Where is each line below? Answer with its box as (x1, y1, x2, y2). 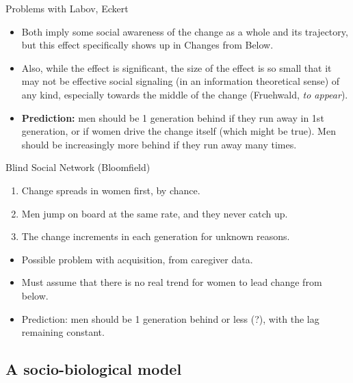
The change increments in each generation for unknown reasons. (21, 229, 290, 243)
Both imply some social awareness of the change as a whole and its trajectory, (21, 24, 348, 38)
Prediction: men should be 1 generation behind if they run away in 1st (21, 110, 324, 124)
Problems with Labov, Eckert (5, 1, 129, 15)
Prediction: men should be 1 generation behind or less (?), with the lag (21, 311, 319, 326)
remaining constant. (21, 325, 105, 339)
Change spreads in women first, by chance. (21, 183, 200, 197)
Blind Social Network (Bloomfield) (5, 160, 151, 174)
